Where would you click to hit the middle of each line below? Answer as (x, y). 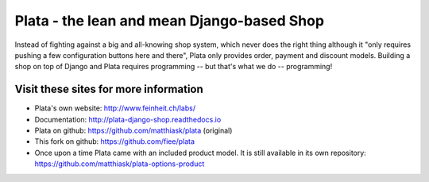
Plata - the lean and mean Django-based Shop (170, 21)
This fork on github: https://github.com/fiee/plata (114, 141)
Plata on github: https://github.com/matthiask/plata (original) (133, 130)
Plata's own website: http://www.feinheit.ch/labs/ (115, 108)
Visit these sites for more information (109, 89)
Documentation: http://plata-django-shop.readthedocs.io (128, 119)
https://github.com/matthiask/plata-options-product (120, 164)
